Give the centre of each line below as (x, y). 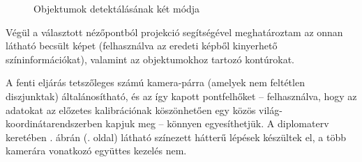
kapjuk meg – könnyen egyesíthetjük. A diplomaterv (217, 123)
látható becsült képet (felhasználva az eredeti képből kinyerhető (142, 46)
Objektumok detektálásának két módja (117, 8)
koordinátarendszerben (54, 123)
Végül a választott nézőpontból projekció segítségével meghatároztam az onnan (174, 32)
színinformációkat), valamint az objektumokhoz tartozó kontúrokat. (150, 59)
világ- (271, 110)
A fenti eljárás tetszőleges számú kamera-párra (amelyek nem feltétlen (155, 82)
